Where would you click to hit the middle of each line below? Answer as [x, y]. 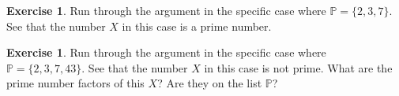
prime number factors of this [75, 83]
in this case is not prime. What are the [298, 67]
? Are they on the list [210, 83]
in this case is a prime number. [197, 26]
